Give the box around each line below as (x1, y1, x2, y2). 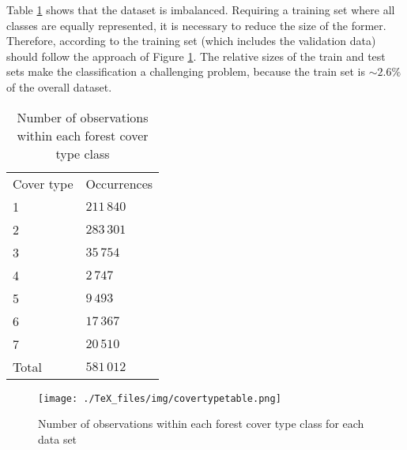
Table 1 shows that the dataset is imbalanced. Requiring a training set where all (6, 2, 395, 17)
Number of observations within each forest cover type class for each (38, 415, 364, 432)
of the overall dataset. (6, 78, 112, 95)
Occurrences (85, 174, 153, 193)
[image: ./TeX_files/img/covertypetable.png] (38, 392, 281, 404)
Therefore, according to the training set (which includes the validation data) (6, 32, 376, 49)
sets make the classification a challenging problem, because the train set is (6, 63, 366, 80)
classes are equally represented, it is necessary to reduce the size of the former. (6, 17, 386, 33)
